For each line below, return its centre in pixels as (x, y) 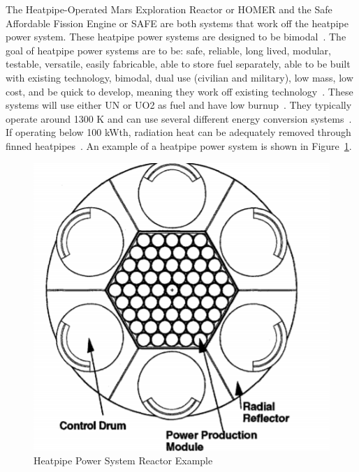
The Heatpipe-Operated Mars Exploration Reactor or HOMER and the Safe (169, 9)
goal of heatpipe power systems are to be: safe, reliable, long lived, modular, (168, 50)
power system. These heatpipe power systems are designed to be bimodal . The (176, 37)
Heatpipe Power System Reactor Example (123, 460)
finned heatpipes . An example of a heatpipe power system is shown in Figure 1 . (179, 145)
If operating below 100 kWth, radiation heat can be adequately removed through (178, 132)
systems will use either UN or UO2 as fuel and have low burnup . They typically (179, 105)
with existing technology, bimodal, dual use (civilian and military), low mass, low (179, 77)
